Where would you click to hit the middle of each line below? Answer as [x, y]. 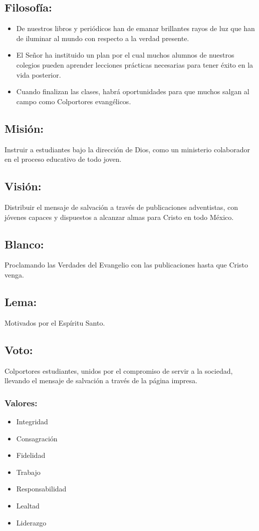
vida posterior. [39, 74]
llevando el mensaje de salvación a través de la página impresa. [101, 380]
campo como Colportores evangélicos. [74, 101]
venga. [14, 274]
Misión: [24, 128]
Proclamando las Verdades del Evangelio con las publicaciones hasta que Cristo [126, 265]
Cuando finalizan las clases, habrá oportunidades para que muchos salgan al [133, 91]
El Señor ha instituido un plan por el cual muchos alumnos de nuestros [125, 55]
